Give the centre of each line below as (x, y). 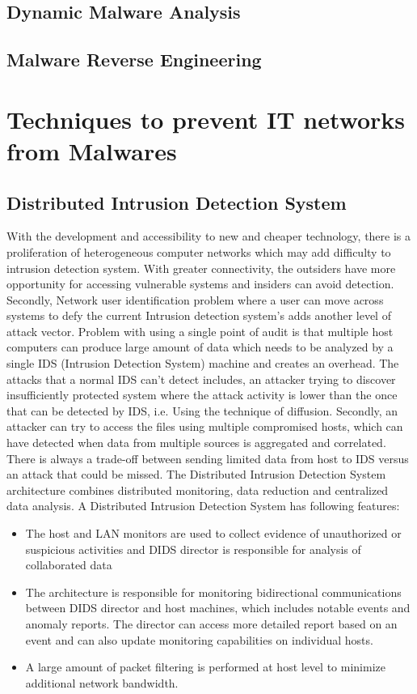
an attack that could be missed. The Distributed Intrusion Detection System (196, 474)
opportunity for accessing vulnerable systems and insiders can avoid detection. (200, 284)
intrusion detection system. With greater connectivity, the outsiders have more (201, 268)
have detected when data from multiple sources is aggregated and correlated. (196, 443)
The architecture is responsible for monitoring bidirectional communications (213, 592)
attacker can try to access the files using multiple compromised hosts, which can (205, 426)
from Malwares (92, 150)
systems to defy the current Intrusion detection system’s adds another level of (199, 315)
